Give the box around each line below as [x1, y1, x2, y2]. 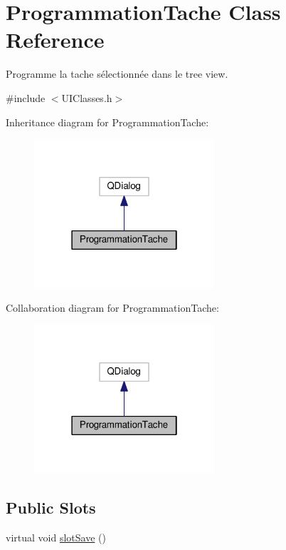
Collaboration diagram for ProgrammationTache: [6, 300, 219, 315]
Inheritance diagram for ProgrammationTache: [6, 114, 209, 129]
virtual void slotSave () [6, 529, 106, 544]
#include [6, 90, 46, 105]
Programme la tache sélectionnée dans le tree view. [6, 66, 228, 81]
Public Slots [6, 496, 96, 519]
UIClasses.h [61, 90, 112, 105]
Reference [6, 25, 105, 54]
